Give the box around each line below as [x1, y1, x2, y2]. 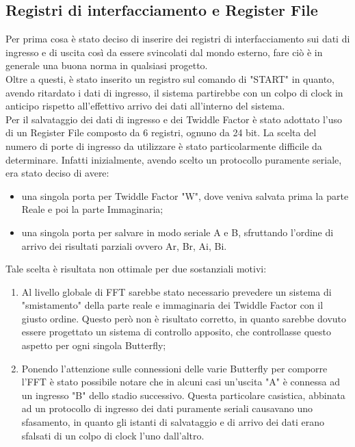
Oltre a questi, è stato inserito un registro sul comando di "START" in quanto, [5, 71, 334, 86]
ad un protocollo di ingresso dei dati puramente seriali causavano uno [21, 401, 313, 416]
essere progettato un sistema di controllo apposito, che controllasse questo [21, 324, 332, 339]
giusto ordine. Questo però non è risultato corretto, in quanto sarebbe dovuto [21, 311, 347, 325]
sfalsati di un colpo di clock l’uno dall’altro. [21, 428, 205, 442]
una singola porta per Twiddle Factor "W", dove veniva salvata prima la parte [21, 188, 349, 203]
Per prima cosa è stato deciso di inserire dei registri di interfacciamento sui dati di [5, 31, 350, 46]
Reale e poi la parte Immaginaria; [21, 202, 163, 216]
